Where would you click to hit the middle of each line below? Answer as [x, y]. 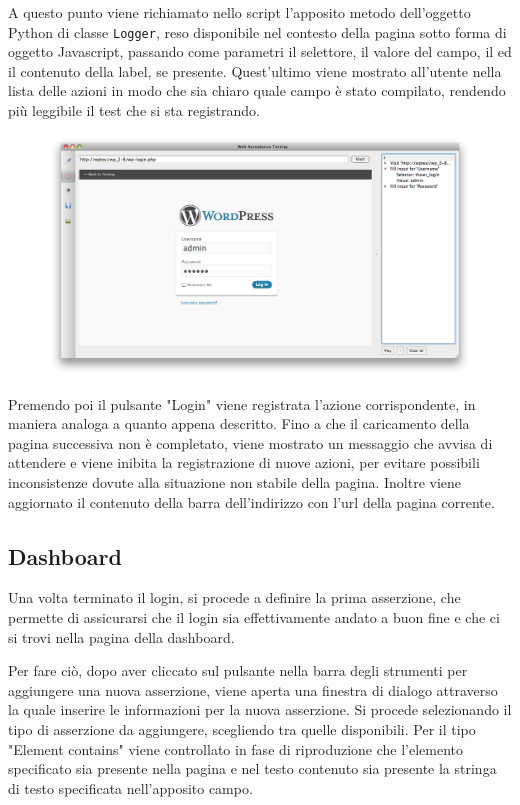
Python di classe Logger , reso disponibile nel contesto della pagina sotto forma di [257, 31]
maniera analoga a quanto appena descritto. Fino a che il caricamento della [239, 423]
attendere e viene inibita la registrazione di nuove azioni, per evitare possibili [244, 462]
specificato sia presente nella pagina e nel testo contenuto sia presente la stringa [252, 768]
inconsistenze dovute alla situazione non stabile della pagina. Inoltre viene [235, 481]
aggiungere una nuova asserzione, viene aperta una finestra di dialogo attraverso [253, 689]
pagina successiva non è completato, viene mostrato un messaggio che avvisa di [250, 442]
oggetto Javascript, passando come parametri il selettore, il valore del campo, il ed [260, 51]
